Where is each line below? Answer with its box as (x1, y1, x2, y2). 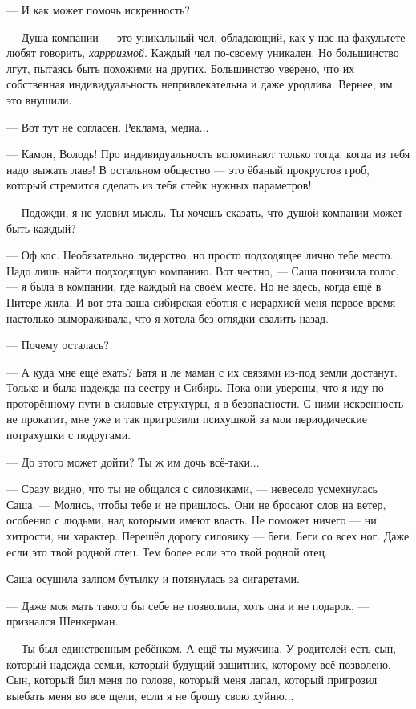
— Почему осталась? (6, 336, 109, 353)
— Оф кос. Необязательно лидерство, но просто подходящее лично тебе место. (6, 247, 394, 263)
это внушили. (6, 91, 72, 108)
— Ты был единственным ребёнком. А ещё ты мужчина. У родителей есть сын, (6, 640, 397, 656)
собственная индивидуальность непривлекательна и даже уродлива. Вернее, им (6, 75, 393, 92)
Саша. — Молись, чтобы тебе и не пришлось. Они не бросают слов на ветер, (6, 495, 386, 512)
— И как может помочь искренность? (6, 2, 190, 18)
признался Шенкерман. (6, 613, 119, 630)
